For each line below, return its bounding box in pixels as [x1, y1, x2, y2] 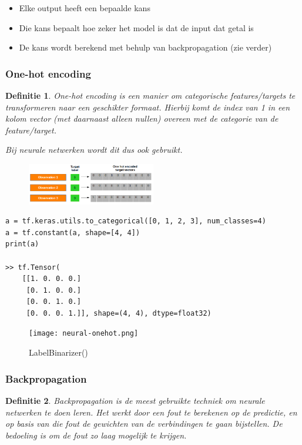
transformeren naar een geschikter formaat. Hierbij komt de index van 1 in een [5, 101, 290, 113]
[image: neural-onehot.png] [29, 329, 139, 338]
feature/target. [5, 123, 56, 136]
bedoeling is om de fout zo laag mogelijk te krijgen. [5, 429, 187, 441]
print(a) [5, 240, 39, 249]
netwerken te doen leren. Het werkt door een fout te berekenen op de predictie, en [5, 406, 297, 418]
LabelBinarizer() [29, 346, 88, 359]
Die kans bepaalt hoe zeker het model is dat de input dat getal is [19, 21, 254, 34]
